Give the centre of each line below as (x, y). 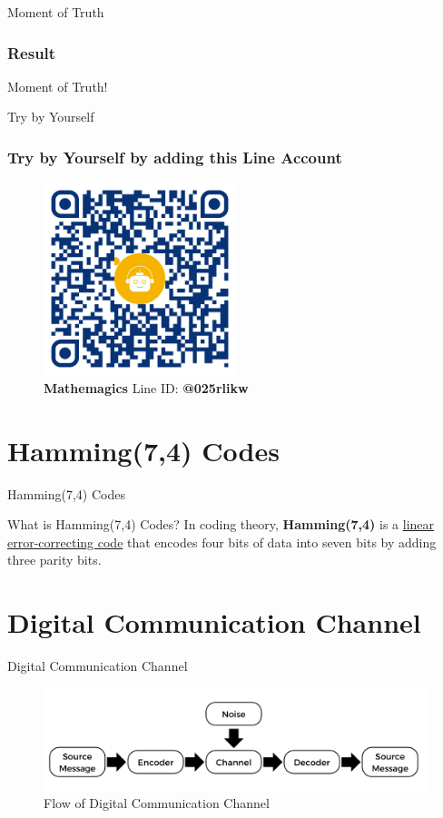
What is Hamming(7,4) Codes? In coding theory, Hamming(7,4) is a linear (221, 524)
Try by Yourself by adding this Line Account (175, 157)
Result (32, 52)
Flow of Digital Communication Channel (157, 803)
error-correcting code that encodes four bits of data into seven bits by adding (222, 542)
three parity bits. (54, 560)
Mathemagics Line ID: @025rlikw (146, 387)
